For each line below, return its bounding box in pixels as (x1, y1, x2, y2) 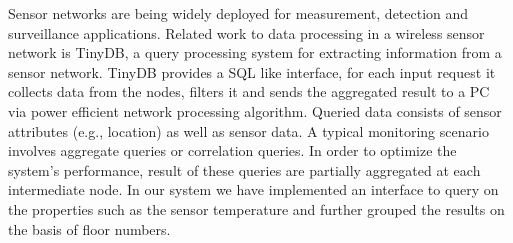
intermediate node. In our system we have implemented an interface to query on (8, 179, 499, 200)
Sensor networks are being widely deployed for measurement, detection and (8, 3, 469, 23)
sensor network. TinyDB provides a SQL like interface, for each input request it (8, 61, 496, 82)
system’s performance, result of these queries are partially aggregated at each (8, 159, 481, 180)
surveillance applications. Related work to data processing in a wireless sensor (8, 22, 485, 43)
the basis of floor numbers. (8, 218, 171, 239)
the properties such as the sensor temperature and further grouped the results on (8, 198, 505, 219)
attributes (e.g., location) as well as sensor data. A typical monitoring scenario (8, 120, 489, 141)
